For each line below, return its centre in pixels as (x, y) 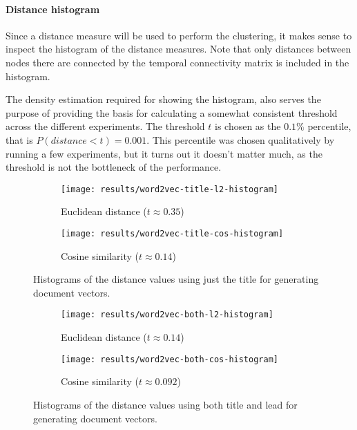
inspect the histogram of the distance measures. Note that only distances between (178, 49)
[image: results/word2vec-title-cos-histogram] (172, 233)
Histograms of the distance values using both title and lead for (165, 404)
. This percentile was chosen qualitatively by (241, 139)
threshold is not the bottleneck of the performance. (114, 167)
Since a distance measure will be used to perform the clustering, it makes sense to (179, 35)
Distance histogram (53, 9)
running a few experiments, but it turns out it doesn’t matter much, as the (164, 153)
